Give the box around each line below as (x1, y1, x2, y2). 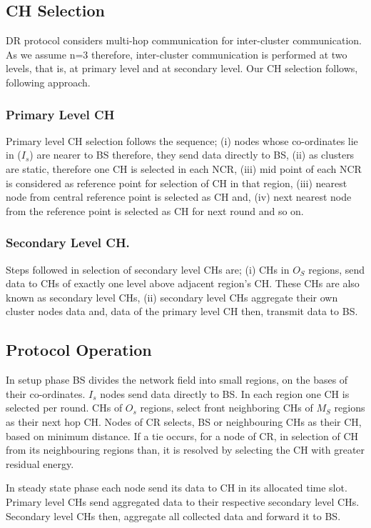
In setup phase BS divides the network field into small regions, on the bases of (6, 372, 348, 387)
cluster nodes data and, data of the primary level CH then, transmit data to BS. (6, 304, 358, 319)
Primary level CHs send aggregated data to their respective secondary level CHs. (6, 494, 360, 509)
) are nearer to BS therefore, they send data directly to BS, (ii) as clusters (29, 147, 355, 162)
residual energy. (6, 456, 74, 471)
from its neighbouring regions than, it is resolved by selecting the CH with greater (6, 442, 365, 457)
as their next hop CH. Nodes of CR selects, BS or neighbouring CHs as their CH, (6, 414, 362, 429)
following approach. (6, 74, 91, 89)
